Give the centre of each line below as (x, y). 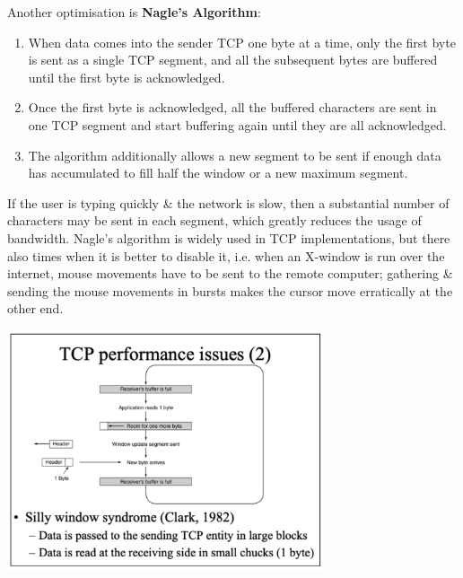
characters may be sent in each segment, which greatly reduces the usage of (214, 220)
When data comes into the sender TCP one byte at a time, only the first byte (242, 42)
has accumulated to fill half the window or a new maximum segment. (218, 173)
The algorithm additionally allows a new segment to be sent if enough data (235, 155)
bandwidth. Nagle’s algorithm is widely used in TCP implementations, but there (229, 237)
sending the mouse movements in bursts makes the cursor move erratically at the (230, 290)
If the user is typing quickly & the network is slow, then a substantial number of (228, 202)
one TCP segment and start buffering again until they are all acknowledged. (237, 124)
